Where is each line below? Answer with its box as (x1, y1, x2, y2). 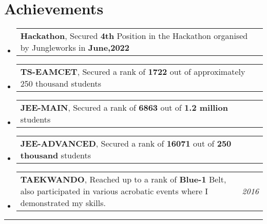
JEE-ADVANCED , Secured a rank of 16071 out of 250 (20, 137, 232, 150)
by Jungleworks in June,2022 (20, 42, 130, 54)
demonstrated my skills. (20, 197, 106, 209)
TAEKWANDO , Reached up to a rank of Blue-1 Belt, (20, 173, 226, 186)
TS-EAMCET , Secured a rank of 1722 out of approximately (20, 66, 245, 78)
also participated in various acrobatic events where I (20, 185, 208, 197)
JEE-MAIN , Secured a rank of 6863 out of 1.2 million (20, 101, 228, 114)
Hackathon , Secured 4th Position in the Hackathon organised (20, 30, 248, 42)
